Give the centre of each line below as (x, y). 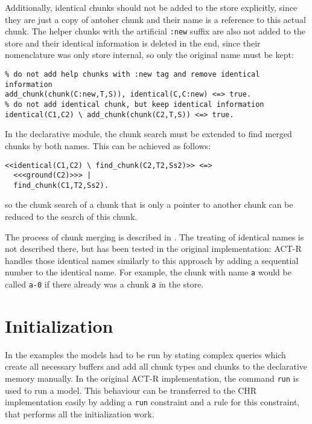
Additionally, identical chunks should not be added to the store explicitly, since (151, 7)
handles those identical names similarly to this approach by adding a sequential (152, 260)
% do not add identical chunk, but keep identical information (135, 104)
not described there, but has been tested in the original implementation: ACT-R (153, 249)
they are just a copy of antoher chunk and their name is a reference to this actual (155, 19)
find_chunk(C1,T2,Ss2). (61, 185)
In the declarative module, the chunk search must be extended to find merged (148, 134)
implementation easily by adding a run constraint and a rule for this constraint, (152, 402)
